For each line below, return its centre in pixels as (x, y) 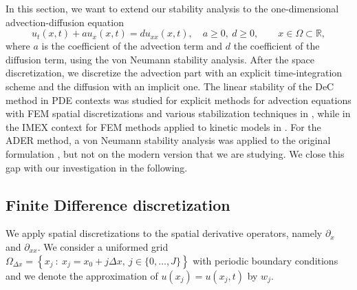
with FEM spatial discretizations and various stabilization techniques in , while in (178, 113)
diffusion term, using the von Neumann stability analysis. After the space (160, 59)
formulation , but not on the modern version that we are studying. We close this (175, 153)
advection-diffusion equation (65, 22)
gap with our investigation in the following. (97, 167)
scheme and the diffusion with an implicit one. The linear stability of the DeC (170, 86)
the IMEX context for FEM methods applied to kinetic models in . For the (163, 126)
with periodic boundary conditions (266, 260)
